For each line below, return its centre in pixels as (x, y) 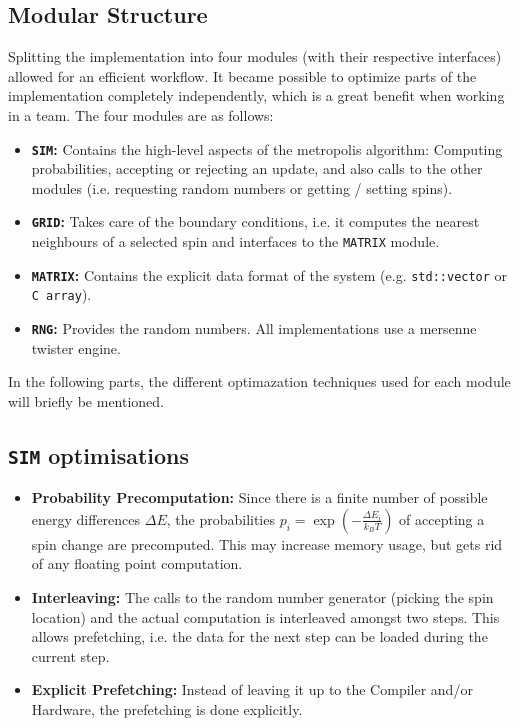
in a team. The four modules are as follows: (141, 114)
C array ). (61, 294)
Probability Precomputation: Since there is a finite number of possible (259, 497)
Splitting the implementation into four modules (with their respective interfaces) (255, 56)
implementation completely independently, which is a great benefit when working (256, 95)
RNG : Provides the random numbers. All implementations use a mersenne (254, 328)
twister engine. (76, 347)
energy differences (86, 518)
